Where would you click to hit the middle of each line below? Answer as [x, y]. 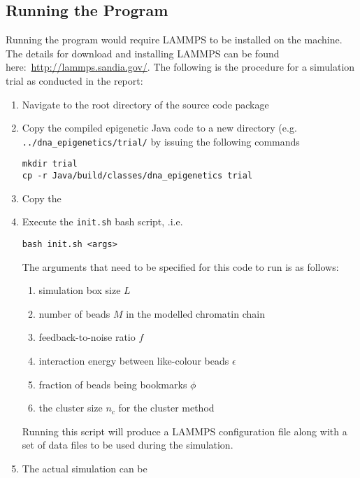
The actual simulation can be [85, 468]
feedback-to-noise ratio [87, 337]
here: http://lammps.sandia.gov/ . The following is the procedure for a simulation [180, 67]
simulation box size [80, 290]
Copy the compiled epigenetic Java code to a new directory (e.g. [159, 128]
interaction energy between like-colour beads [134, 361]
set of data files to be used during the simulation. [128, 445]
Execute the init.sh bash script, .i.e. [102, 222]
